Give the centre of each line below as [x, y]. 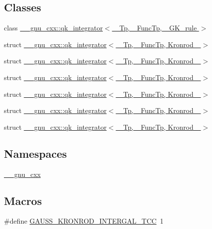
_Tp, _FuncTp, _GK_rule [155, 28]
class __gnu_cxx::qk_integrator [53, 28]
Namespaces [35, 153]
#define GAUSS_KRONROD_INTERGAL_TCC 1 [84, 221]
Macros [23, 200]
